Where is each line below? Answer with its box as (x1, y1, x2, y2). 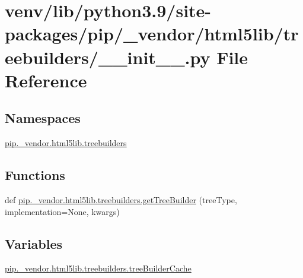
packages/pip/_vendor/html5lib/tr (5, 21, 299, 46)
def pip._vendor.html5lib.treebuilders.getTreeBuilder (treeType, (5, 193, 237, 206)
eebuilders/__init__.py (5, 45, 210, 69)
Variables (5, 234, 63, 252)
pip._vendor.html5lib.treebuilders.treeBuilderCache (5, 262, 192, 274)
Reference (5, 68, 87, 92)
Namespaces (5, 109, 81, 127)
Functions (5, 166, 65, 184)
